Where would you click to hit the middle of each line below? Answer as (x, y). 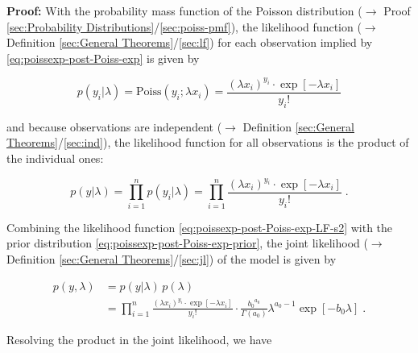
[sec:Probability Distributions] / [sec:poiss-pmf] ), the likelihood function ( (184, 26)
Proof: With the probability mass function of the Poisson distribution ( (184, 10)
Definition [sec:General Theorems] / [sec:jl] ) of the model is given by (172, 259)
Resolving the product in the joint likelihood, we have (139, 340)
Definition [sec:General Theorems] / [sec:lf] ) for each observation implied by (190, 42)
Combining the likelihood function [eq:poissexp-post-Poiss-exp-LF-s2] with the (200, 227)
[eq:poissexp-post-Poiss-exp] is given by (103, 58)
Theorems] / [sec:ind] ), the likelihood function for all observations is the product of (208, 142)
